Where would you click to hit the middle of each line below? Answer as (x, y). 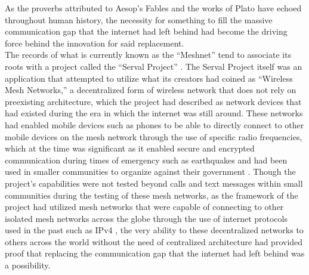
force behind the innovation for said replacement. (95, 43)
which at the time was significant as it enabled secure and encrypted (130, 148)
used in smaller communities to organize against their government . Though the (150, 172)
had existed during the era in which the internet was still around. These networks (154, 113)
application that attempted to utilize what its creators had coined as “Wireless (149, 78)
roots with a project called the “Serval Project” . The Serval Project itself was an (154, 66)
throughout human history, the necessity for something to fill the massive (139, 19)
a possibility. (28, 265)
